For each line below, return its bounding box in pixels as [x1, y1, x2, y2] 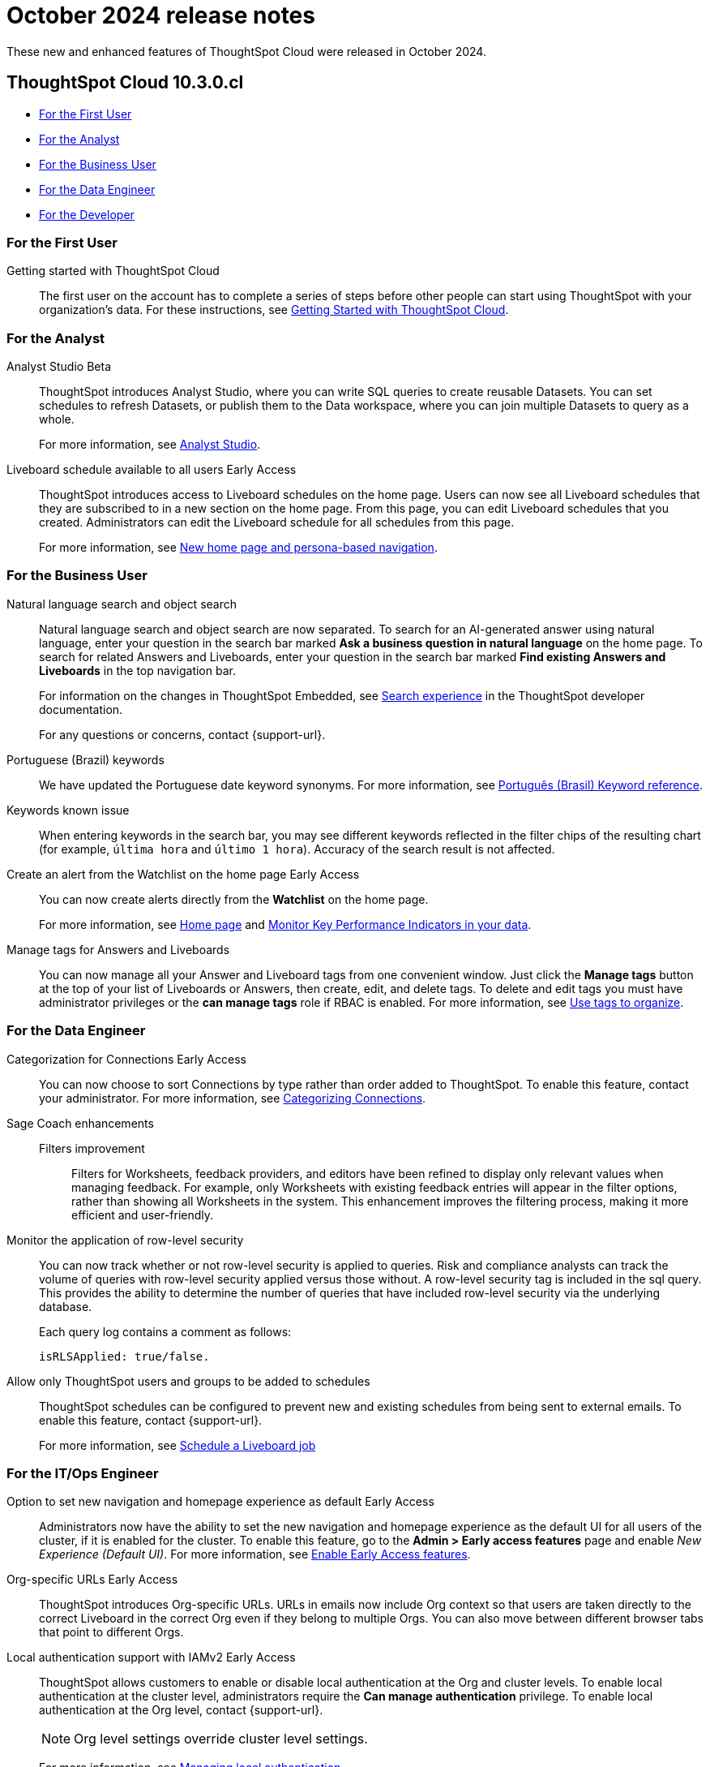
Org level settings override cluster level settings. [74, 1730, 368, 1748]
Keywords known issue [6, 802, 130, 817]
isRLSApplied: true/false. [39, 1349, 210, 1363]
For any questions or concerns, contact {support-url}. [39, 727, 326, 742]
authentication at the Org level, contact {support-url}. [39, 1703, 323, 1718]
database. [39, 1299, 92, 1313]
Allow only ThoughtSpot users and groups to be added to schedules [6, 1374, 370, 1388]
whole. [39, 412, 75, 427]
